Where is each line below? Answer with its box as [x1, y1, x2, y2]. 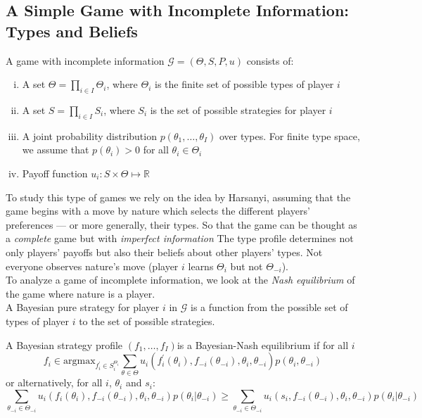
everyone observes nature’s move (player [6, 258, 179, 273]
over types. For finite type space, [219, 128, 360, 143]
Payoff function [22, 165, 88, 180]
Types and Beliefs [6, 20, 138, 42]
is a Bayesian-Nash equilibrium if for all [177, 337, 349, 352]
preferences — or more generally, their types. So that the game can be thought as [6, 217, 357, 232]
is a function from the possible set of [191, 300, 348, 315]
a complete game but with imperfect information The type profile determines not [6, 231, 354, 246]
